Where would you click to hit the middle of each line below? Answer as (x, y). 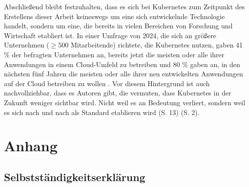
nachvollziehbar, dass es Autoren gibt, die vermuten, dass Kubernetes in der (118, 93)
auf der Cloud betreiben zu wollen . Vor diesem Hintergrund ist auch (107, 83)
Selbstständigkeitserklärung (75, 176)
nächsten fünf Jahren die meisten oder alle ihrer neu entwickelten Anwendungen (124, 74)
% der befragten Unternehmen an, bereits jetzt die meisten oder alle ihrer (114, 54)
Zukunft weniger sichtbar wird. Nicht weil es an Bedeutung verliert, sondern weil (125, 102)
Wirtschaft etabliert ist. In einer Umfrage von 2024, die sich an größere (110, 35)
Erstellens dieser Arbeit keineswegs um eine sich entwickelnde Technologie (114, 16)
